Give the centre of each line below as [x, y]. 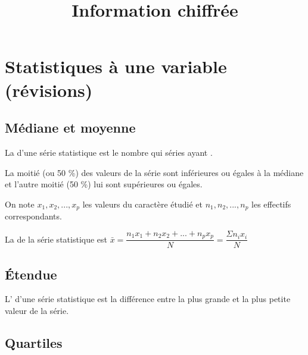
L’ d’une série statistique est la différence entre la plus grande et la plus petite [148, 299]
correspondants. [33, 216]
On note [20, 204]
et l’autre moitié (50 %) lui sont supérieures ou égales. [104, 184]
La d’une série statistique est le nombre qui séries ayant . [109, 152]
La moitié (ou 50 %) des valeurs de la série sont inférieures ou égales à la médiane [154, 172]
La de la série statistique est [56, 239]
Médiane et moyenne [70, 128]
